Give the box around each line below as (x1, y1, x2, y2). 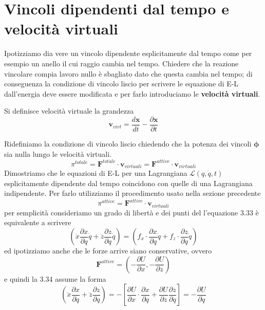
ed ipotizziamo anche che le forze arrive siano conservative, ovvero (4, 245, 212, 256)
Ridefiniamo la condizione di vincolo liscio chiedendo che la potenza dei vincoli (4, 138, 252, 149)
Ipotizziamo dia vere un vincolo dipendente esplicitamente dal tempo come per (4, 48, 252, 59)
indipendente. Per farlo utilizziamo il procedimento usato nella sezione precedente (4, 188, 261, 198)
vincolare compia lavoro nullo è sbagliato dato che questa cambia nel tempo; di (4, 68, 253, 79)
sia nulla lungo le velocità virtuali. (4, 148, 111, 159)
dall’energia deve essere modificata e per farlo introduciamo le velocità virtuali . (4, 88, 260, 99)
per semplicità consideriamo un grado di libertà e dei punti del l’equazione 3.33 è (4, 207, 259, 217)
